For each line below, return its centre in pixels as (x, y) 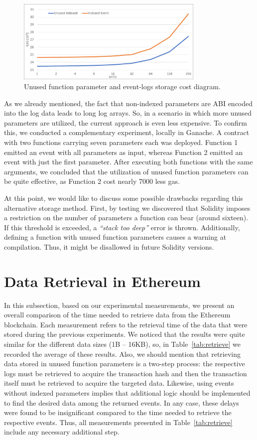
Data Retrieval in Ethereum (102, 281)
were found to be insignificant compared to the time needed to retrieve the (118, 412)
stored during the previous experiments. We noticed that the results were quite (125, 334)
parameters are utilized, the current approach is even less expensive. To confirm (126, 122)
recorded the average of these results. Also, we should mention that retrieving (123, 354)
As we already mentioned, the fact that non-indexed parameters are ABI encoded (128, 103)
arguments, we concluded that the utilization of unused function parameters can (126, 171)
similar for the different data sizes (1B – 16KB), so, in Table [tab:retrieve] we (122, 344)
